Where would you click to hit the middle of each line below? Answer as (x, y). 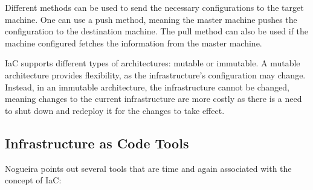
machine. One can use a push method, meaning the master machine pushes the (151, 19)
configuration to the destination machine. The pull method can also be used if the (156, 31)
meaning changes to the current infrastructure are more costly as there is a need (153, 99)
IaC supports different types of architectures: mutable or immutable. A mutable (153, 63)
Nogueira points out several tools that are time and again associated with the (148, 168)
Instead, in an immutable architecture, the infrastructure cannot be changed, (147, 87)
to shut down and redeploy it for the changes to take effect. (115, 110)
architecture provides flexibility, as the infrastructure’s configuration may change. (155, 74)
